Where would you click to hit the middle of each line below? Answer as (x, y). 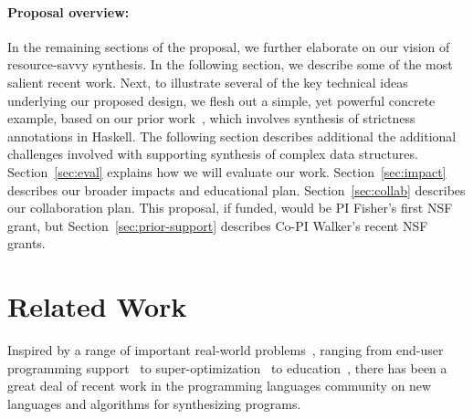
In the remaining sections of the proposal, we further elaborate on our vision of (229, 46)
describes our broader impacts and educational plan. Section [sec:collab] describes (236, 189)
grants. (26, 243)
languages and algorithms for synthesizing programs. (154, 403)
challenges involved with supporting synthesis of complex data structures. (213, 154)
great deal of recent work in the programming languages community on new (220, 386)
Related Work (97, 306)
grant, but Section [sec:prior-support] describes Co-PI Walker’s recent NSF (218, 225)
